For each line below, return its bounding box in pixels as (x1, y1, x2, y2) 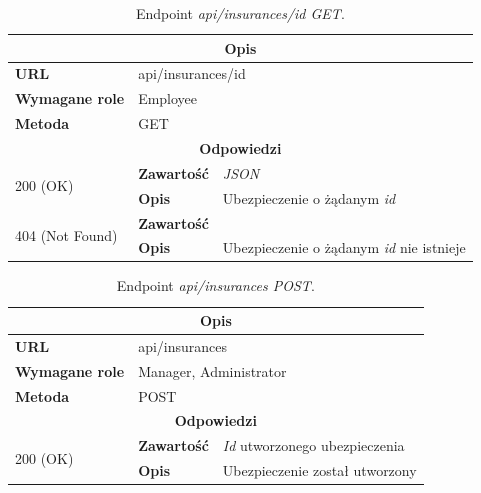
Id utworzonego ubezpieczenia (222, 435, 405, 456)
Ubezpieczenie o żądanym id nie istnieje (222, 237, 466, 258)
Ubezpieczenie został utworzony (222, 460, 417, 481)
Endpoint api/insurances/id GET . (135, 3, 345, 23)
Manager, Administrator (138, 360, 287, 381)
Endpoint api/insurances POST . (116, 275, 315, 296)
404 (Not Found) (15, 224, 118, 245)
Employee (138, 88, 198, 109)
